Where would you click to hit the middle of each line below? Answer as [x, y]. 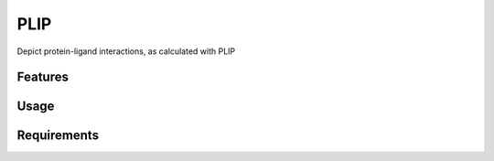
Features [43, 77]
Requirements [58, 136]
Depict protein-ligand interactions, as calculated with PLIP [126, 51]
